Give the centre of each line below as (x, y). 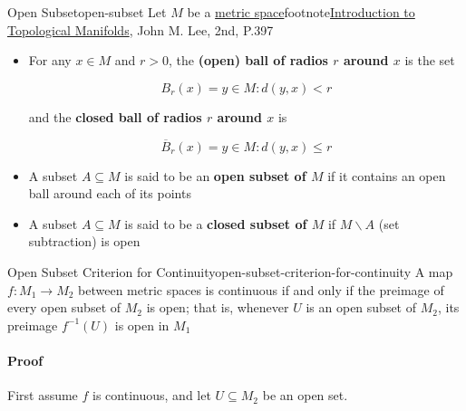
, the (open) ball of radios (248, 60)
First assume (43, 395)
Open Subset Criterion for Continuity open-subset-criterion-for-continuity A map (230, 271)
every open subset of (64, 307)
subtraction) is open (84, 241)
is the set (430, 60)
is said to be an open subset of (215, 175)
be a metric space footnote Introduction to (301, 12)
